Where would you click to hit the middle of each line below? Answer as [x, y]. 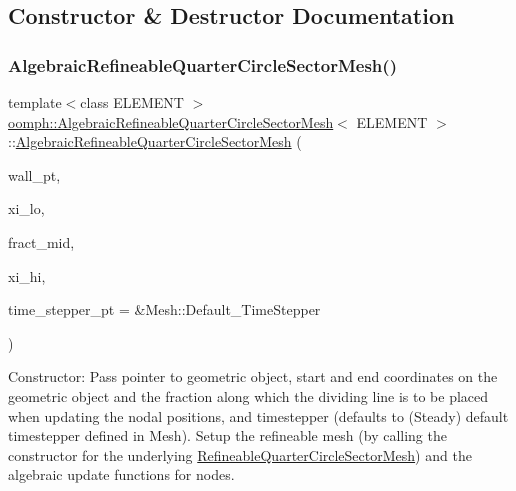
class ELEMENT [132, 102]
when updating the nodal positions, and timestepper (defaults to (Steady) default [258, 415]
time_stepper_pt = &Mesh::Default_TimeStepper [164, 309]
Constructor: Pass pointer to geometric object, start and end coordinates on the [253, 376]
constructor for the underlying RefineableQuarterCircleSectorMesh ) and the [240, 454]
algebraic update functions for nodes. [121, 474]
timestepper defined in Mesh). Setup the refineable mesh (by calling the [227, 435]
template [35, 102]
